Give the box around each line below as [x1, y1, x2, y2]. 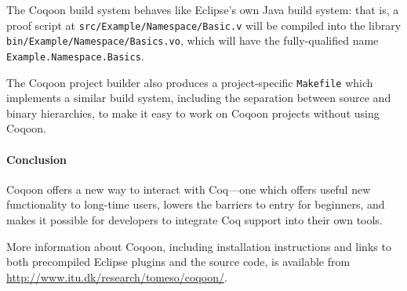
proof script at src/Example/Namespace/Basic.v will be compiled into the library [6, 16, 402, 33]
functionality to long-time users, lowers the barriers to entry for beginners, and [6, 196, 385, 213]
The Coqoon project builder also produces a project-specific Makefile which [6, 74, 373, 90]
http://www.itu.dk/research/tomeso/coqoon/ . [6, 268, 227, 285]
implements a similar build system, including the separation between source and [6, 89, 391, 106]
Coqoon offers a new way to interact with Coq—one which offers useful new [6, 180, 371, 197]
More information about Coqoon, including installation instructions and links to [6, 238, 391, 254]
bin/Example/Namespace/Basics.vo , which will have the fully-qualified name [6, 32, 379, 49]
